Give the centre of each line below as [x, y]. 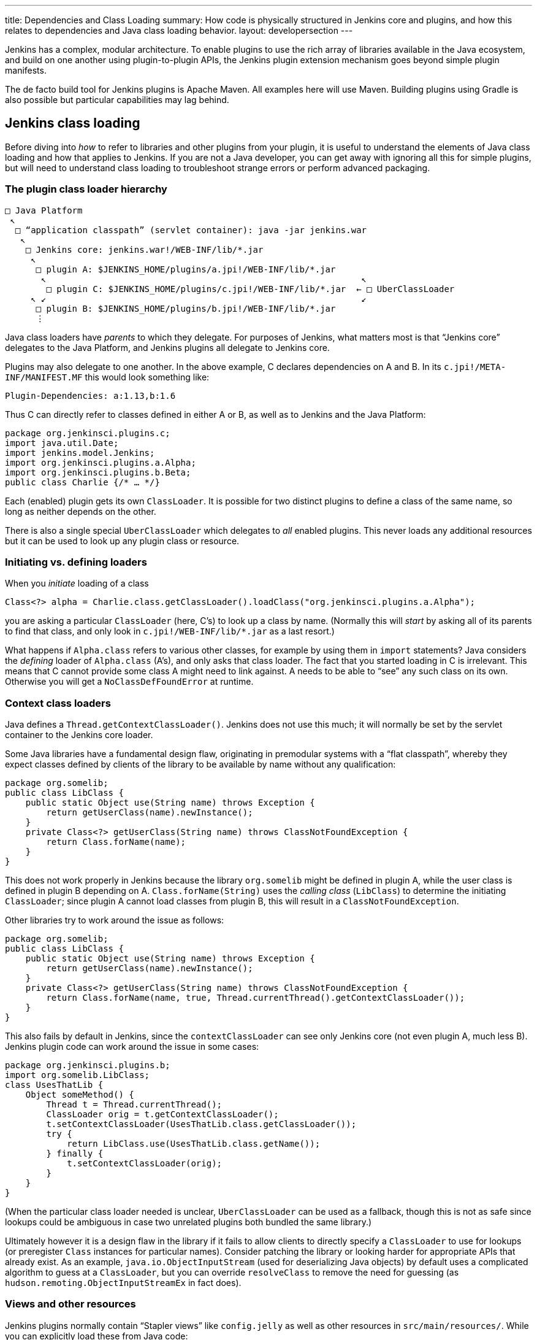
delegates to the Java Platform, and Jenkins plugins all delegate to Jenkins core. [167, 347]
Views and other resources [70, 1304]
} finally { [75, 1154]
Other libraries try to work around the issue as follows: [115, 920]
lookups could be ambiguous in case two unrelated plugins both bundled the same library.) [189, 1222]
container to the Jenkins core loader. [79, 735]
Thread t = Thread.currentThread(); [134, 1105]
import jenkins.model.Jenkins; [80, 452]
